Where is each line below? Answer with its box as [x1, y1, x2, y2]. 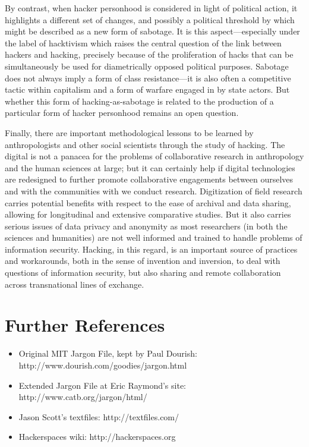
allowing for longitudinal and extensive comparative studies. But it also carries [5, 208, 291, 221]
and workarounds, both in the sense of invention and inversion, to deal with [5, 254, 280, 267]
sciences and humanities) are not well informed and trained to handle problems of [5, 231, 302, 244]
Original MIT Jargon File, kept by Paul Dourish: [18, 347, 197, 360]
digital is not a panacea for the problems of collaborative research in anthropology [5, 150, 304, 162]
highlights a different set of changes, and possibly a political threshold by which [5, 13, 295, 26]
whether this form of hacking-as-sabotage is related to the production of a [5, 95, 274, 107]
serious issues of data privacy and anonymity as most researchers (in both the [5, 219, 288, 232]
